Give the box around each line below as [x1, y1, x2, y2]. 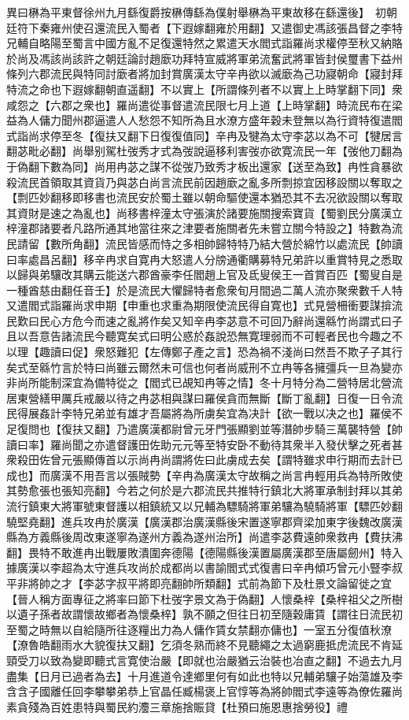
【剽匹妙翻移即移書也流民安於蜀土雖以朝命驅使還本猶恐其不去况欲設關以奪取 [6, 189, 403, 206]
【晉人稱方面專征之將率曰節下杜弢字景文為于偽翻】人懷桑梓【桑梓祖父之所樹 [6, 590, 403, 607]
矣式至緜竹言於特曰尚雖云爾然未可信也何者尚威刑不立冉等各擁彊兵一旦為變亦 [6, 358, 403, 375]
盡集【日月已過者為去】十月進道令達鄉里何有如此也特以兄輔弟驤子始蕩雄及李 [6, 667, 403, 684]
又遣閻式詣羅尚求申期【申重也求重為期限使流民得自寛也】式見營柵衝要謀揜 [6, 297, 392, 314]
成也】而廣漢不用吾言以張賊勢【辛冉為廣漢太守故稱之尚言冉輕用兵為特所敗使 [6, 466, 403, 483]
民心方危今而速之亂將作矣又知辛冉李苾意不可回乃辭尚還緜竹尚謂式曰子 [39, 312, 403, 328]
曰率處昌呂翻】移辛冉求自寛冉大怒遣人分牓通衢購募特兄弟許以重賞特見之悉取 [6, 251, 403, 267]
